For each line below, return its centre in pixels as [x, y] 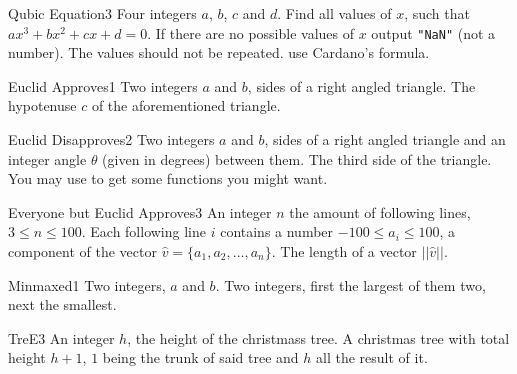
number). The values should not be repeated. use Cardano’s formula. [219, 52]
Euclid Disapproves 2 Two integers [111, 139]
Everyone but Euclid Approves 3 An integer [140, 211]
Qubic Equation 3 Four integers [102, 13]
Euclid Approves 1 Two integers [103, 85]
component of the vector [82, 251]
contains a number [277, 231]
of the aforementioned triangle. [186, 105]
